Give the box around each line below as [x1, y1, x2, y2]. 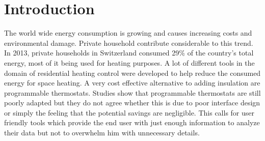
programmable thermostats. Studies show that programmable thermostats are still [4, 87, 261, 98]
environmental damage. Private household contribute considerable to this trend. [4, 37, 253, 48]
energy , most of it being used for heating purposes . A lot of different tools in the [4, 57, 255, 68]
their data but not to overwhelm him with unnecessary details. [4, 127, 200, 138]
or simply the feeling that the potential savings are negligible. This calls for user [4, 107, 255, 118]
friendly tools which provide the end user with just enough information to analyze [4, 117, 260, 128]
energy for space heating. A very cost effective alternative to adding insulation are [4, 77, 260, 88]
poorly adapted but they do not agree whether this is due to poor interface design [4, 97, 260, 108]
